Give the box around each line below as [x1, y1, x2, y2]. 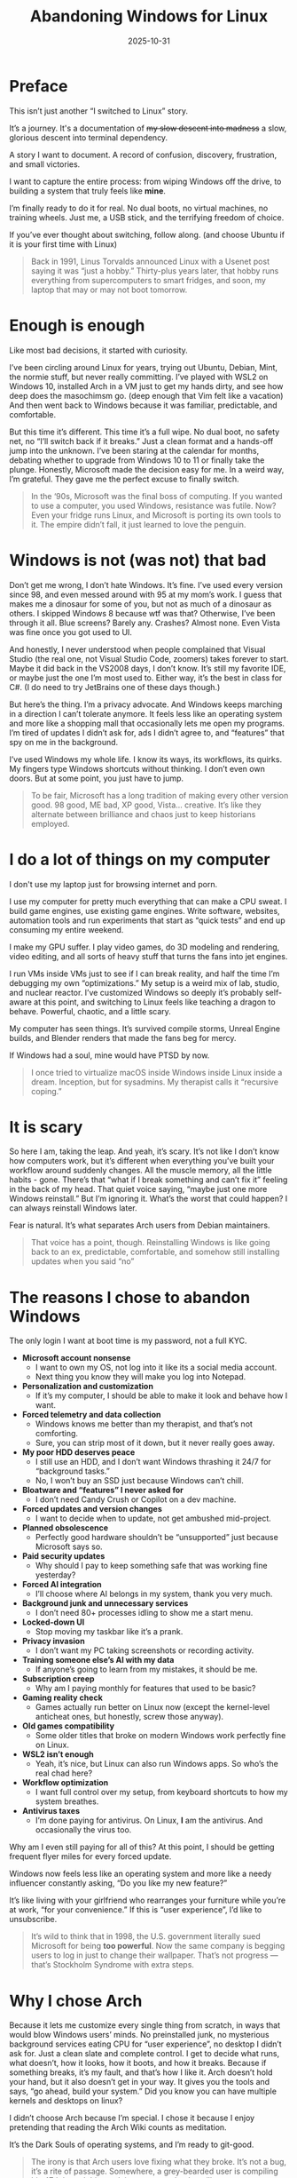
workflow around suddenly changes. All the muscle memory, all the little [9, 1165, 272, 1176]
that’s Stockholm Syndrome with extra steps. [30, 1959, 195, 1970]
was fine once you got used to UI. [9, 626, 133, 637]
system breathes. [35, 1796, 99, 1807]
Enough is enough [9, 315, 145, 335]
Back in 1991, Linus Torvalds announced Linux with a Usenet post [30, 256, 270, 266]
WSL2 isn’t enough [21, 1749, 95, 1760]
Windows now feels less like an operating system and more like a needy [9, 1868, 272, 1880]
